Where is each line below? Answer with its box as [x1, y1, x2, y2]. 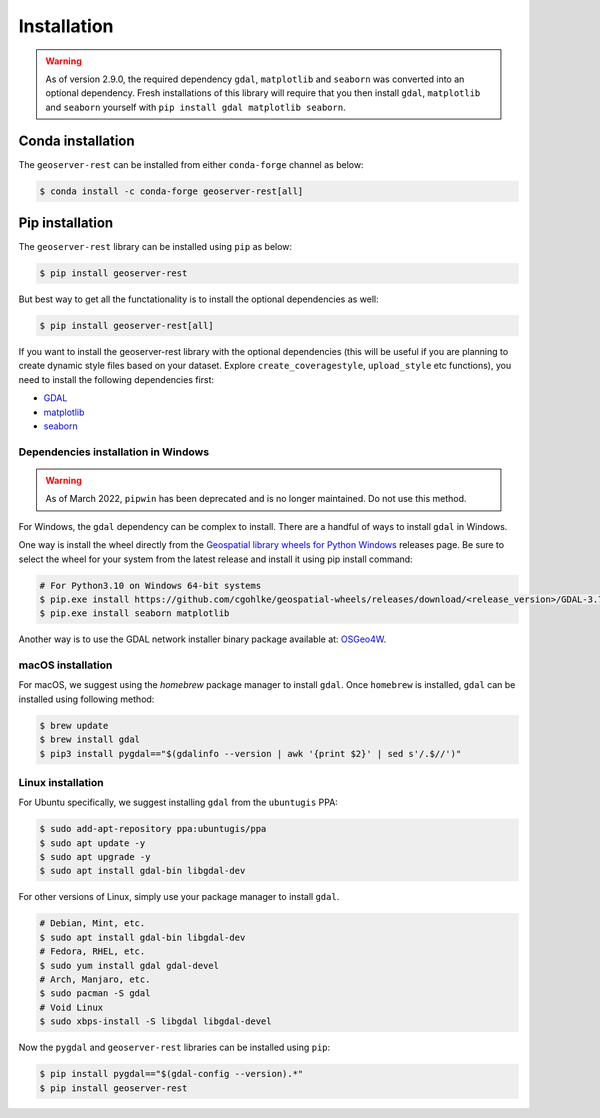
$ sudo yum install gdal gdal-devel [39, 960, 220, 971]
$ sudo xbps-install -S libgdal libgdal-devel [39, 1016, 272, 1027]
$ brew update [39, 720, 109, 731]
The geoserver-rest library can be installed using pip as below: [18, 241, 293, 253]
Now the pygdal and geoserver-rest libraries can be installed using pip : [18, 1041, 331, 1054]
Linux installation [18, 775, 104, 789]
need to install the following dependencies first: [18, 373, 215, 385]
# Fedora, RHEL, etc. [39, 946, 146, 957]
